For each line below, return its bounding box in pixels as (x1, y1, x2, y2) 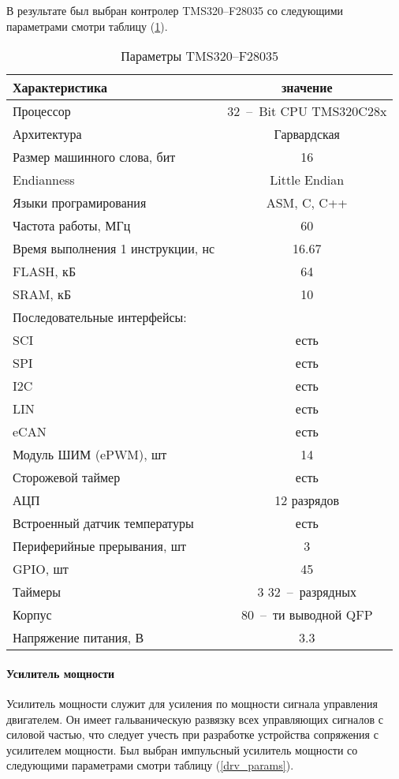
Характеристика (13, 78, 107, 97)
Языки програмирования (13, 193, 147, 212)
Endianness (13, 170, 75, 189)
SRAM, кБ (13, 285, 72, 304)
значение (281, 78, 333, 97)
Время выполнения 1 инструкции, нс (13, 239, 215, 258)
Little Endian (270, 170, 345, 189)
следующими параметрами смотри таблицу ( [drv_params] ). (6, 757, 294, 773)
